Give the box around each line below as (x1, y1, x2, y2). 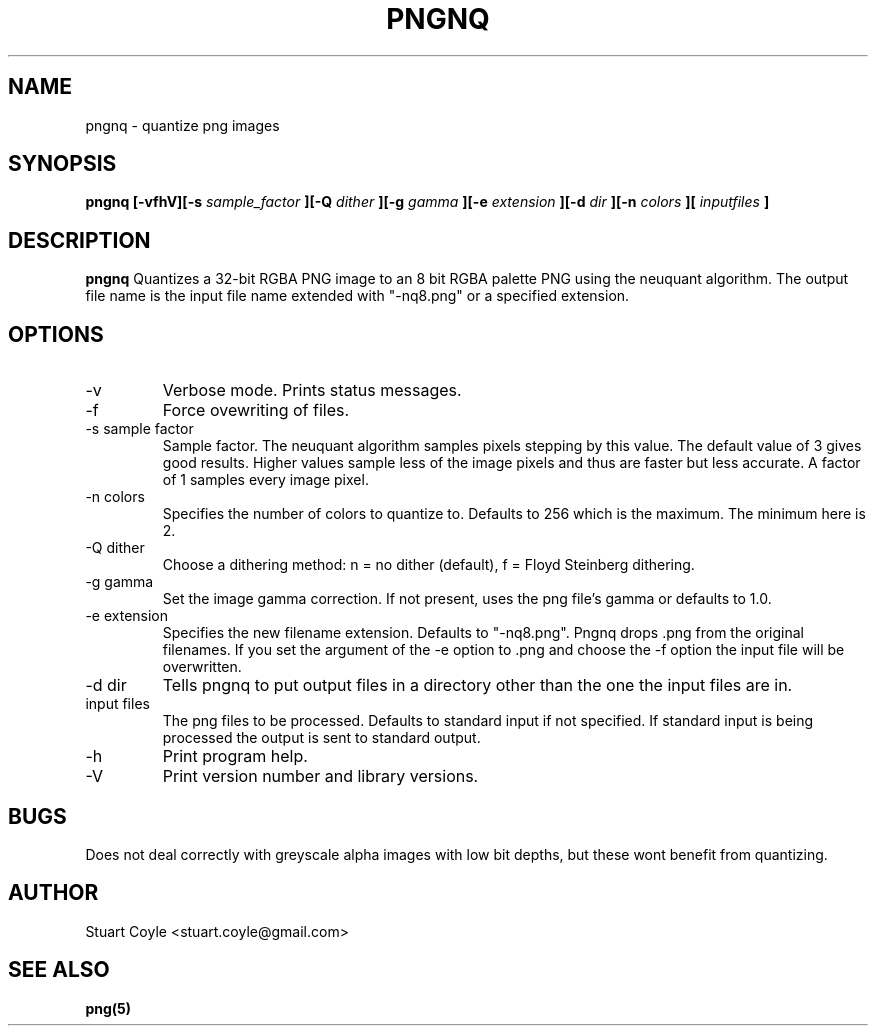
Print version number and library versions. (162, 766, 479, 787)
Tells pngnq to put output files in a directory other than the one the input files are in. (162, 675, 793, 696)
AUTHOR (8, 880, 99, 906)
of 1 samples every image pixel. (162, 471, 369, 489)
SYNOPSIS (8, 151, 117, 177)
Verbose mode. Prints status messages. (162, 380, 462, 401)
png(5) (85, 999, 132, 1017)
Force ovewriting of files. (162, 400, 350, 421)
